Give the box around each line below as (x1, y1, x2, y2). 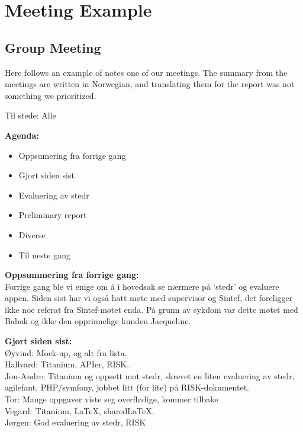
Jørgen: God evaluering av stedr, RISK (5, 416, 146, 428)
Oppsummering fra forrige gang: (5, 268, 139, 281)
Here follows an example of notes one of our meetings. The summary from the (5, 66, 288, 78)
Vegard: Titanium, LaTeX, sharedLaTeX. (5, 404, 154, 417)
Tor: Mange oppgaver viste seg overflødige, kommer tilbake (5, 393, 218, 405)
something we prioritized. (5, 89, 96, 101)
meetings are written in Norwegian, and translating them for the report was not (5, 78, 295, 90)
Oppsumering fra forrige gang (18, 149, 126, 161)
